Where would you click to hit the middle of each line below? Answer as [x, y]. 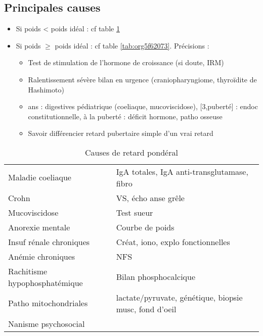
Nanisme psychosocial [47, 323]
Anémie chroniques [42, 256]
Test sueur [135, 212]
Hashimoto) [46, 89]
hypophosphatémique [46, 282]
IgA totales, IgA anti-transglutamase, [182, 171]
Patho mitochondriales [48, 303]
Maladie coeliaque [40, 177]
